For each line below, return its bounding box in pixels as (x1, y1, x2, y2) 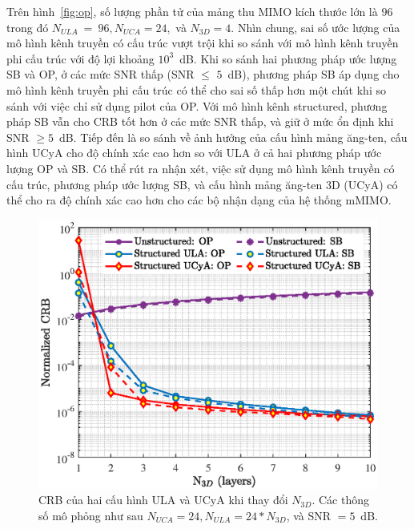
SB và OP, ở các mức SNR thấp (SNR (6, 66, 195, 83)
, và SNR (286, 507, 332, 523)
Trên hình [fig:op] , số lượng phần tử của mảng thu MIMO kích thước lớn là (6, 3, 378, 19)
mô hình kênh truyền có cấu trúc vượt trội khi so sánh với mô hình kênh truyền (6, 34, 399, 51)
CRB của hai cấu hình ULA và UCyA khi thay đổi (38, 491, 288, 508)
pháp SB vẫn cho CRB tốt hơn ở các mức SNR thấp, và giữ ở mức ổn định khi (6, 113, 394, 130)
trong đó (6, 18, 49, 35)
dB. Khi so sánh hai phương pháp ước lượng (179, 50, 397, 67)
